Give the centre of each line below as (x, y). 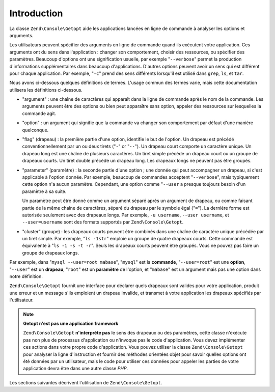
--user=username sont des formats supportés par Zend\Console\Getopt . (103, 222)
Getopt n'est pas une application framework (71, 324)
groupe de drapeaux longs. (51, 253)
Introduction (36, 13)
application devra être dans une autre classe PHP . (76, 369)
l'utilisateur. (22, 300)
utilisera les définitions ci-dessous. (46, 90)
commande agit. (39, 113)
